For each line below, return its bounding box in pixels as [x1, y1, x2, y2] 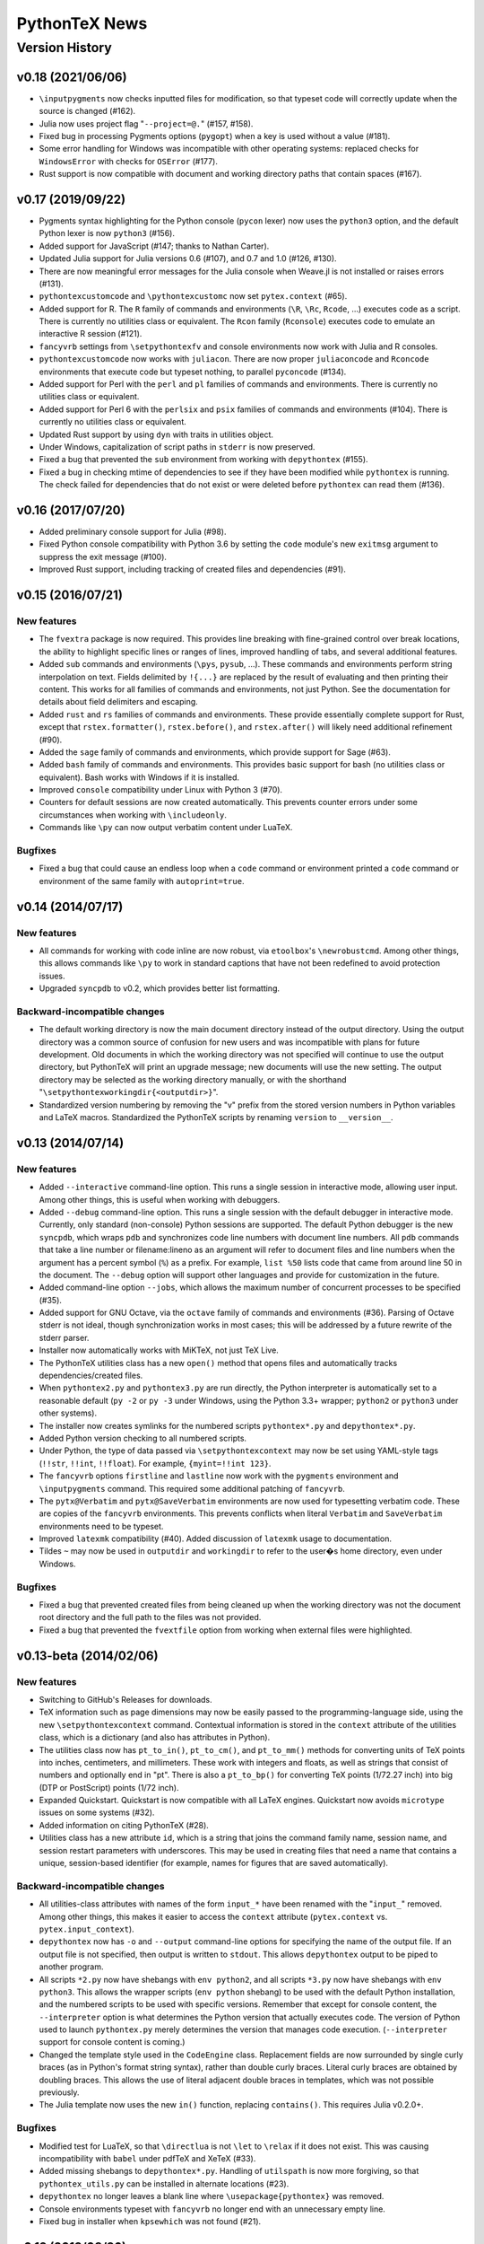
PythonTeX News [16, 13, 148, 33]
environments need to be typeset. [39, 1521, 164, 1531]
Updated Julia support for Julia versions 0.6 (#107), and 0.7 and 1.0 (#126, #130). [39, 253, 337, 264]
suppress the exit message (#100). [39, 551, 168, 562]
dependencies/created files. [39, 1370, 143, 1381]
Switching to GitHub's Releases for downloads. [39, 1694, 212, 1705]
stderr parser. [39, 1332, 90, 1343]
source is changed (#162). [39, 106, 136, 117]
